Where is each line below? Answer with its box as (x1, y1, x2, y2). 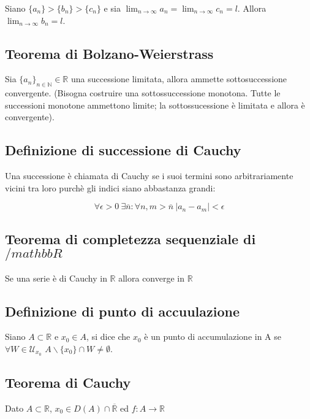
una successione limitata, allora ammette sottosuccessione (70, 72, 287, 85)
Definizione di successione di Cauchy (5, 140, 241, 160)
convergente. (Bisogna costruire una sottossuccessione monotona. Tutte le (5, 86, 281, 99)
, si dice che (86, 330, 130, 343)
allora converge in (118, 271, 185, 284)
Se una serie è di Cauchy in (5, 271, 107, 284)
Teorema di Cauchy (5, 373, 131, 392)
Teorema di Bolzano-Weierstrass (5, 44, 214, 63)
